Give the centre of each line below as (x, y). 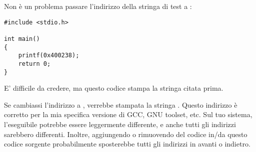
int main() (22, 39)
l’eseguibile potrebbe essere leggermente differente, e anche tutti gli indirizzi (120, 124)
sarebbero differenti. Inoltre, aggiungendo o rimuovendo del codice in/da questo (126, 134)
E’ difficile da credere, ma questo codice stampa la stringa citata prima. (114, 88)
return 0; (34, 64)
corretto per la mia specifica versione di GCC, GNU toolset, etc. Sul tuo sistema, (128, 114)
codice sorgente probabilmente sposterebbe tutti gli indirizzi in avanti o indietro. (127, 144)
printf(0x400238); (49, 56)
